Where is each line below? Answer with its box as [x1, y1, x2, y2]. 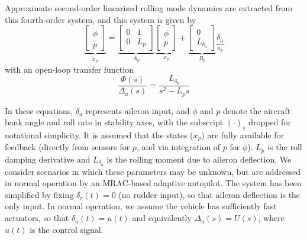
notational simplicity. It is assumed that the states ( [5, 128, 193, 141]
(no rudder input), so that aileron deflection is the [118, 188, 300, 200]
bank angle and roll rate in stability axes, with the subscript [5, 116, 224, 128]
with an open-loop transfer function [5, 63, 134, 75]
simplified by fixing [5, 188, 74, 200]
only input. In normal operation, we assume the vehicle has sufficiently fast [5, 200, 277, 212]
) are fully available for [201, 128, 285, 141]
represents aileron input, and [85, 104, 190, 116]
